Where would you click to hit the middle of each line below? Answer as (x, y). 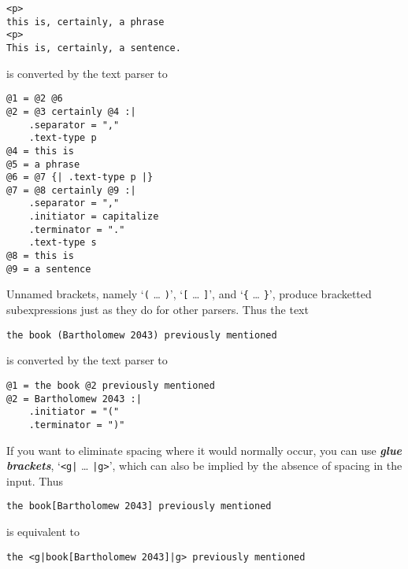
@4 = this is (40, 151)
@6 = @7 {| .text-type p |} (80, 177)
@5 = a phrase (43, 164)
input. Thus (35, 480)
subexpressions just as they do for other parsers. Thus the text (158, 310)
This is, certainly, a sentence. (94, 48)
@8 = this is (40, 256)
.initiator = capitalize (94, 217)
